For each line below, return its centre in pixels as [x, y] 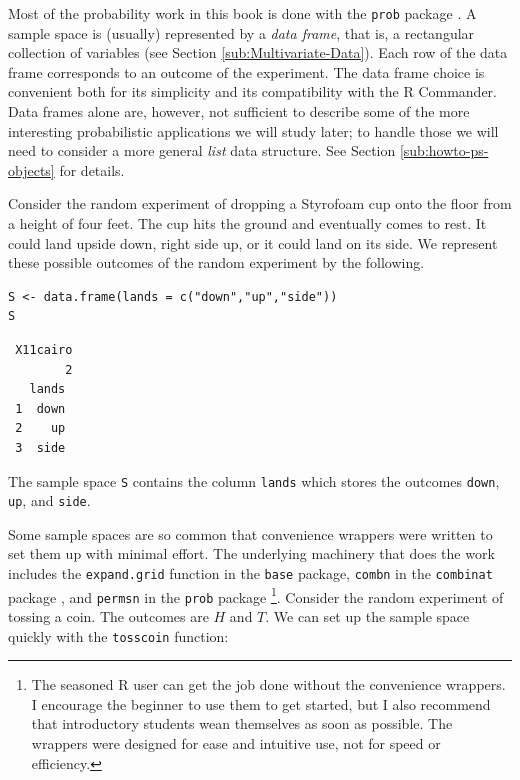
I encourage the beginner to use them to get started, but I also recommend [261, 703]
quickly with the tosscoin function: [118, 635]
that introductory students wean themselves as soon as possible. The [242, 723]
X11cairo [44, 349]
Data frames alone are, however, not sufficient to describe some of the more [239, 111]
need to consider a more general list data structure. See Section [202, 150]
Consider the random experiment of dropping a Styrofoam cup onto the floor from [260, 203]
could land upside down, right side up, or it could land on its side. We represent [253, 242]
